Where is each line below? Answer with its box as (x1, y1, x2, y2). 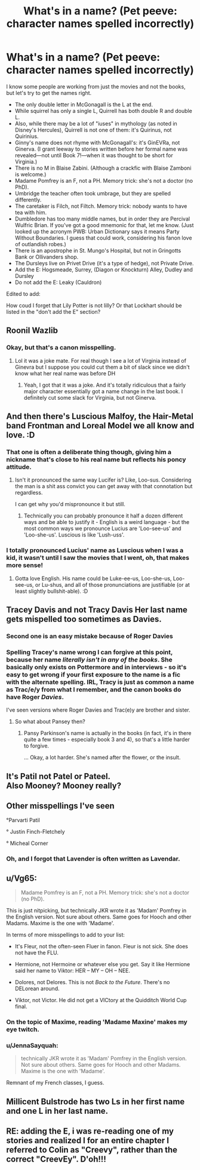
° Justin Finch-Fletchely (6, 828, 65, 835)
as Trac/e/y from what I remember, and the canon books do (6, 685, 181, 694)
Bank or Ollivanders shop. (14, 253, 79, 261)
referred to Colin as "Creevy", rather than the (6, 1145, 178, 1155)
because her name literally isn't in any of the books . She (6, 656, 173, 664)
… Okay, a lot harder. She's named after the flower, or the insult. (23, 754, 181, 761)
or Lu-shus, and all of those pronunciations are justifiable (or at (35, 581, 190, 588)
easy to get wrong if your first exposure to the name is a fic (6, 670, 181, 679)
